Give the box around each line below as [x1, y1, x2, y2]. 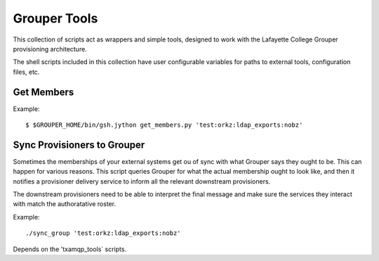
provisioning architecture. [13, 44, 87, 53]
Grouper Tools [13, 11, 98, 26]
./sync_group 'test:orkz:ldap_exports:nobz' [25, 229, 182, 237]
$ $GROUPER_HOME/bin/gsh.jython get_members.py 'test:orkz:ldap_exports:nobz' [25, 121, 303, 129]
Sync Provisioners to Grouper [13, 139, 145, 151]
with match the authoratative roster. [13, 200, 116, 208]
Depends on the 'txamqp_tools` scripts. [13, 245, 126, 253]
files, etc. [13, 68, 40, 76]
